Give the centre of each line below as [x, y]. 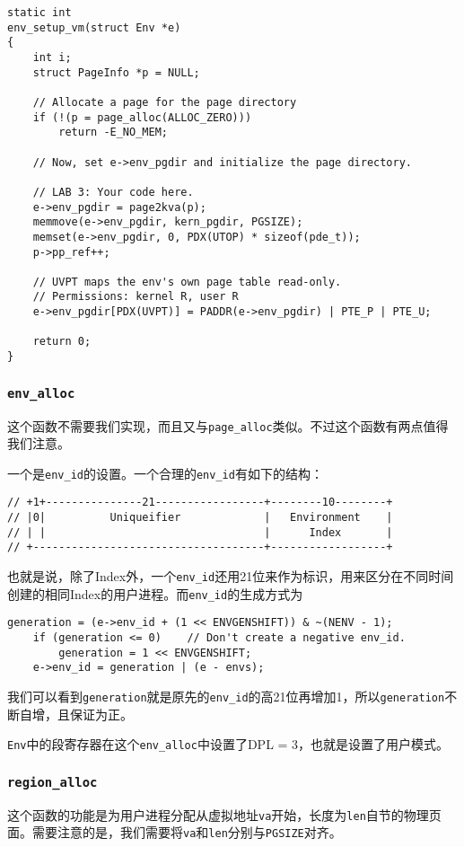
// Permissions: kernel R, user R [136, 297]
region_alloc [53, 782]
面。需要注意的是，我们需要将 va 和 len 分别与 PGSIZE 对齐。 [175, 832]
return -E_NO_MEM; [113, 132]
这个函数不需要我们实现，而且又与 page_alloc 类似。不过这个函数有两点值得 [228, 425]
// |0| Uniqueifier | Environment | [200, 518]
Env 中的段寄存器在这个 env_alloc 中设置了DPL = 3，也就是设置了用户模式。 [228, 744]
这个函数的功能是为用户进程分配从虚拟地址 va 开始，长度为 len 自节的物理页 [224, 814]
